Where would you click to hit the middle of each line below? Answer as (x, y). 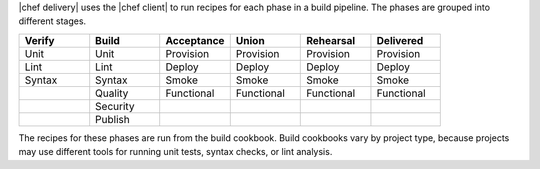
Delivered (400, 40)
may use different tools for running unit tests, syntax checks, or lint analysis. (175, 152)
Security (115, 106)
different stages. (52, 21)
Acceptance (195, 40)
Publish (112, 119)
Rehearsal (331, 40)
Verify (39, 40)
